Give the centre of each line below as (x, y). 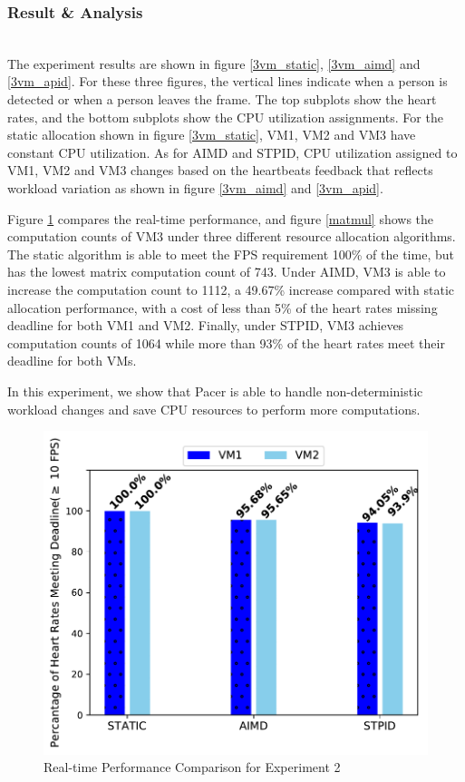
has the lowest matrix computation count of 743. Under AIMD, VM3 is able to (227, 272)
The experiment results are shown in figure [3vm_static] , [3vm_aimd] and (214, 63)
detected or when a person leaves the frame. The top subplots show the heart (222, 99)
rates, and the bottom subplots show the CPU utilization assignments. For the (225, 117)
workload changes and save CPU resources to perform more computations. (214, 409)
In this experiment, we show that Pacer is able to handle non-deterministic (215, 391)
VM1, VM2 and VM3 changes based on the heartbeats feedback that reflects (220, 170)
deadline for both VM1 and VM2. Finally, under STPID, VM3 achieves (206, 325)
